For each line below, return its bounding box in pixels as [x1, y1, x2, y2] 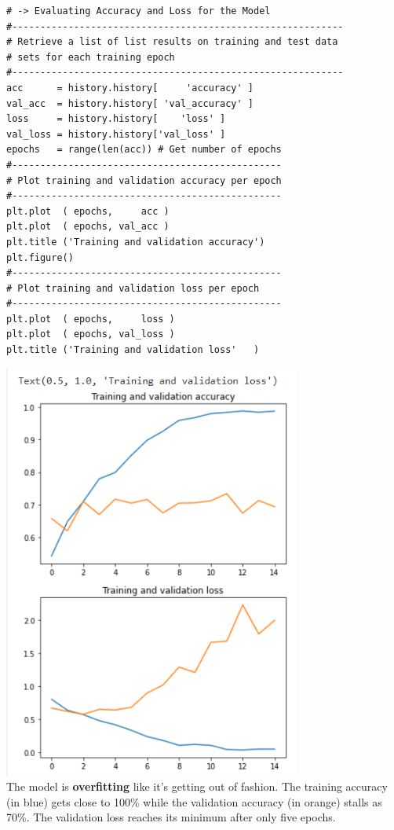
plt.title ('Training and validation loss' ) [6, 344, 260, 356]
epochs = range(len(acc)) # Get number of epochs [6, 144, 282, 156]
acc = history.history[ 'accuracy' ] [6, 82, 254, 94]
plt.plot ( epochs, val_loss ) [6, 329, 175, 340]
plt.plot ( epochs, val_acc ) [6, 221, 170, 233]
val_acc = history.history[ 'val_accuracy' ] [6, 97, 254, 109]
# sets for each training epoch [6, 51, 175, 63]
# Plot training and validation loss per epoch [6, 282, 260, 294]
